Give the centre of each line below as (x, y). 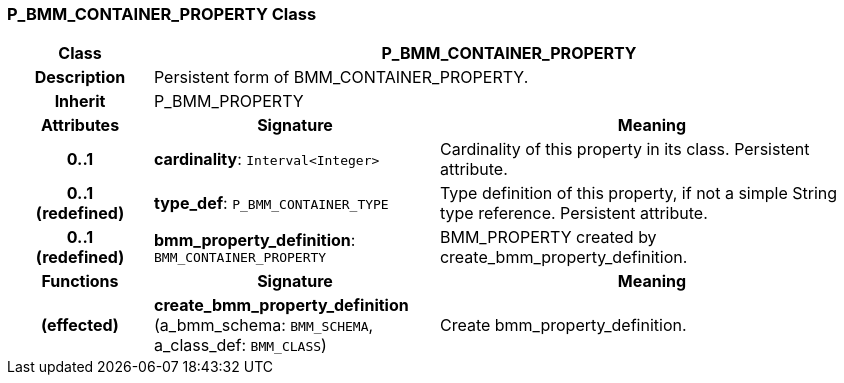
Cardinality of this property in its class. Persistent (624, 149)
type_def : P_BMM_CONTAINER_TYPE (271, 203)
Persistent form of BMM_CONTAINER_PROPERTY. (341, 77)
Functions (80, 281)
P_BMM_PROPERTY (228, 101)
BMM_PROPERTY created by (548, 237)
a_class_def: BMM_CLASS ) (240, 345)
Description (80, 77)
